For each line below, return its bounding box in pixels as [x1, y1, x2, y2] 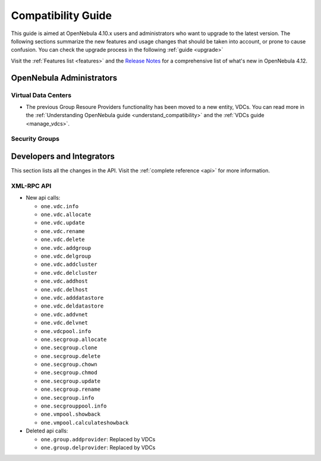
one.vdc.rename [40, 228, 86, 234]
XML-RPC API [11, 181, 52, 190]
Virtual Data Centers [11, 91, 71, 99]
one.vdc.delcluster [40, 269, 97, 276]
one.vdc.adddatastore [40, 294, 104, 301]
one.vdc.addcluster [40, 261, 97, 268]
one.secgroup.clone [40, 344, 97, 351]
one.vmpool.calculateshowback [40, 419, 129, 426]
